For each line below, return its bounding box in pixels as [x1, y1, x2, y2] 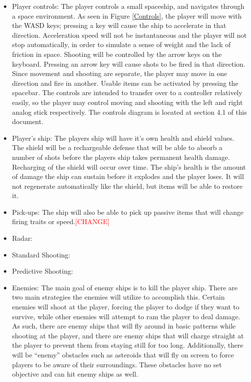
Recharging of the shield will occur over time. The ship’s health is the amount [12, 161, 246, 172]
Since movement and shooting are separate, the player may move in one [12, 68, 228, 78]
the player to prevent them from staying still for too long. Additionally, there [12, 340, 243, 350]
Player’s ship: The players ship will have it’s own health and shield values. [12, 132, 234, 143]
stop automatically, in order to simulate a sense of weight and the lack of [12, 39, 231, 50]
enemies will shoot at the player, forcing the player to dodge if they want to [12, 302, 239, 312]
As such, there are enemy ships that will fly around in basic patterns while [12, 321, 236, 331]
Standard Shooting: [12, 249, 70, 259]
